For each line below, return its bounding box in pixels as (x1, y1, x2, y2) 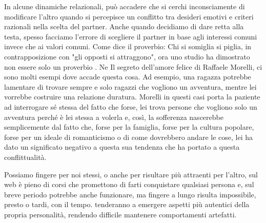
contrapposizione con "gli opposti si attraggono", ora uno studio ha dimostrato (4, 51, 250, 62)
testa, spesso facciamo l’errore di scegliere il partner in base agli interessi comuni (4, 31, 257, 42)
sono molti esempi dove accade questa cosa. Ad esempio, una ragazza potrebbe (4, 71, 251, 82)
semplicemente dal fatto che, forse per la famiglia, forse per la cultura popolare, (4, 121, 254, 132)
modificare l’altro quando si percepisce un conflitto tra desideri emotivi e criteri (4, 11, 254, 22)
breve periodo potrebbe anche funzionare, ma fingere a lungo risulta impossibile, (4, 189, 256, 199)
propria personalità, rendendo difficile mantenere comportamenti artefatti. (4, 209, 237, 219)
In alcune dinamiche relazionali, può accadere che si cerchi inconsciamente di (4, 1, 245, 11)
